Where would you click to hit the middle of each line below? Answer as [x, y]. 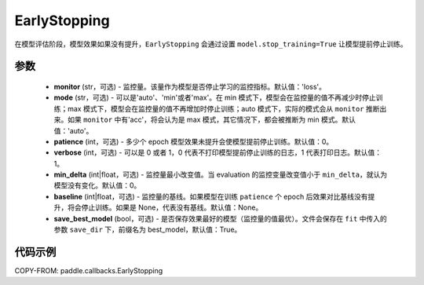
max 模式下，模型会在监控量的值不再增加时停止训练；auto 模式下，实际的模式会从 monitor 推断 [223, 108]
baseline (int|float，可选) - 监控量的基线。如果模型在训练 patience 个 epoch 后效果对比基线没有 [211, 196]
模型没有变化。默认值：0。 [97, 185]
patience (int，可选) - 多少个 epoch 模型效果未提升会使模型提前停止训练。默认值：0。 [194, 141]
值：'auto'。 [73, 130]
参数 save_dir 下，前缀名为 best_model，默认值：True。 [148, 230]
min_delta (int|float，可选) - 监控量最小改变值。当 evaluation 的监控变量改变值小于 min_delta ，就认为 [221, 175]
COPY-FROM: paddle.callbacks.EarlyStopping [89, 270]
